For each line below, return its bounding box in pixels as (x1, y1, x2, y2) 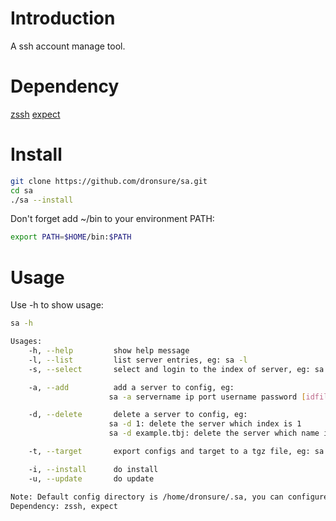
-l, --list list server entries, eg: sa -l (28, 355, 248, 365)
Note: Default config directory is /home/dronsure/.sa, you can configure (10, 492, 329, 502)
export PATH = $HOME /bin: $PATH (10, 232, 132, 242)
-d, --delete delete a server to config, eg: (28, 410, 248, 420)
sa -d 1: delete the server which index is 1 (108, 419, 302, 429)
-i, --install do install (28, 464, 159, 474)
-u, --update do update (28, 473, 155, 484)
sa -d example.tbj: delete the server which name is (108, 428, 333, 439)
